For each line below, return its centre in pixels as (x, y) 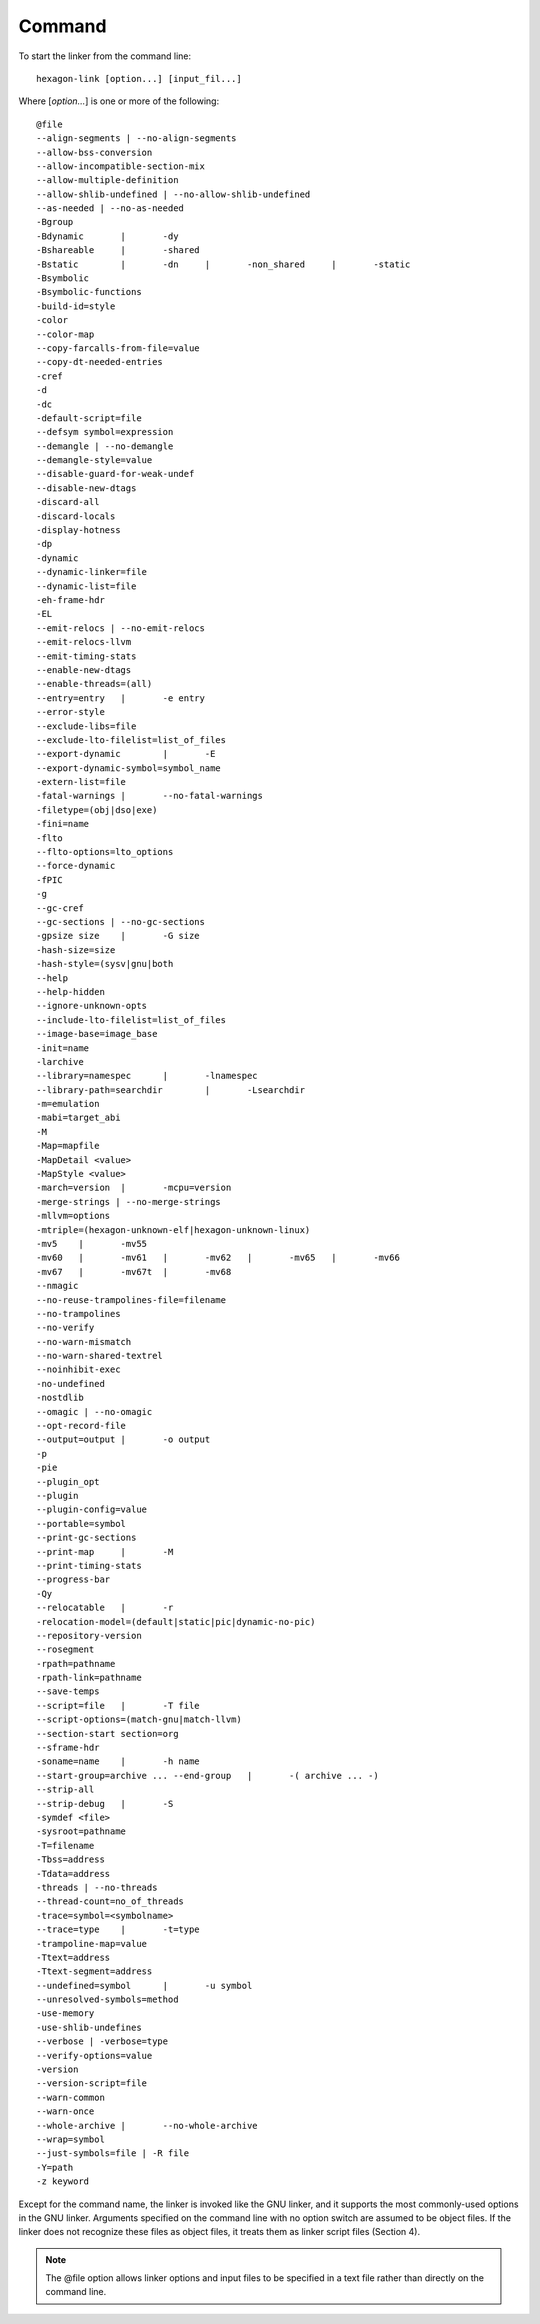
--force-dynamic (76, 866)
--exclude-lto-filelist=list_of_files (131, 739)
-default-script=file (89, 418)
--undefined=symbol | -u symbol (144, 1985)
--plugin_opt (68, 1481)
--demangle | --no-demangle (105, 446)
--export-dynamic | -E (126, 754)
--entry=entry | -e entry (120, 698)
